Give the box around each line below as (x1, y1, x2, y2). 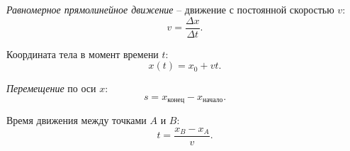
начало (203, 96, 223, 104)
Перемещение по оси (6, 81, 96, 96)
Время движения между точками (6, 113, 147, 128)
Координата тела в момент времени (6, 46, 159, 61)
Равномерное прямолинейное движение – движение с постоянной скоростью (6, 2, 334, 16)
